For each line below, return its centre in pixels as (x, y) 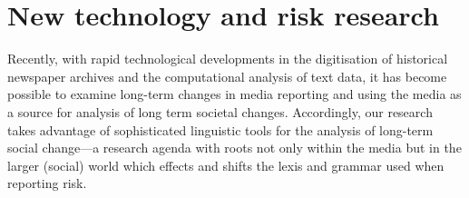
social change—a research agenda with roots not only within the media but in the (234, 148)
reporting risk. (47, 183)
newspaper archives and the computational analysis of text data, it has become (227, 76)
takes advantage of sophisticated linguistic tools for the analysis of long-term (220, 129)
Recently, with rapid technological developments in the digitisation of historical (228, 59)
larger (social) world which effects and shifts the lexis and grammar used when (226, 165)
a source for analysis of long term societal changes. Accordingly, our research (220, 111)
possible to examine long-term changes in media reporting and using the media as (234, 94)
